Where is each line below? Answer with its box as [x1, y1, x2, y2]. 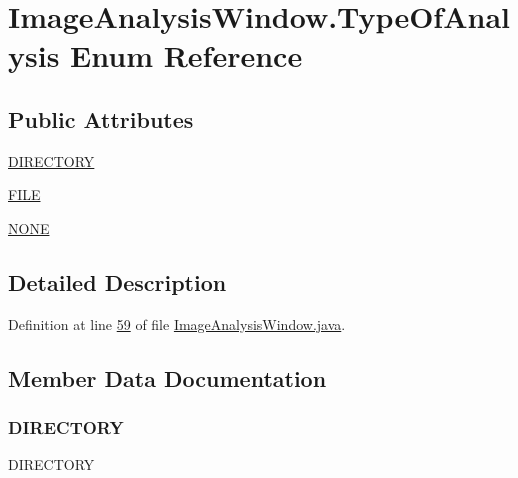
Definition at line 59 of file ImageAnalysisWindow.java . [8, 313, 346, 334]
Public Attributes [8, 103, 194, 134]
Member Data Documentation [8, 362, 327, 393]
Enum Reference [70, 35, 303, 76]
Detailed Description [8, 266, 227, 297]
